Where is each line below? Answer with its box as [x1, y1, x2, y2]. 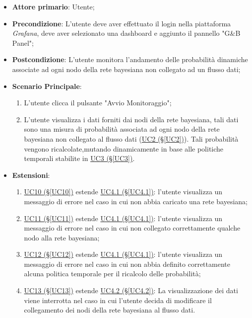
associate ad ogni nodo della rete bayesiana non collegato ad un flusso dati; [12, 64, 241, 74]
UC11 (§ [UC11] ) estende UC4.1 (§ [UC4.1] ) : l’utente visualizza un [24, 213, 223, 223]
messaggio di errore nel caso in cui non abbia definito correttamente [24, 258, 230, 269]
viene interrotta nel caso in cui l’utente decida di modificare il [24, 295, 212, 305]
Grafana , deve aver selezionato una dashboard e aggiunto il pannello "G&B [12, 28, 241, 38]
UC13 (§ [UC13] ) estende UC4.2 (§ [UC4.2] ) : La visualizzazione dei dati [24, 285, 238, 296]
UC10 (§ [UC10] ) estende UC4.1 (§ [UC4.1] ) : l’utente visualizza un [24, 186, 223, 197]
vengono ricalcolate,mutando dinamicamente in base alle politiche [24, 143, 224, 154]
